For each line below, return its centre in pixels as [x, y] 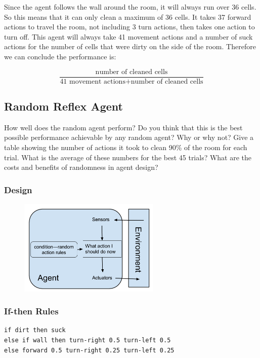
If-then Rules [31, 311]
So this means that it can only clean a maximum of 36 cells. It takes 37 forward [128, 16]
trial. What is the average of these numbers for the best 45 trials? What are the [128, 157]
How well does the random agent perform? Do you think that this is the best [123, 127]
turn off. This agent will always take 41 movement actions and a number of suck [128, 36]
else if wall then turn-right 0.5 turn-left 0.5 [88, 341]
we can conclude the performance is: [60, 56]
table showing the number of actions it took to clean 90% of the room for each [126, 147]
